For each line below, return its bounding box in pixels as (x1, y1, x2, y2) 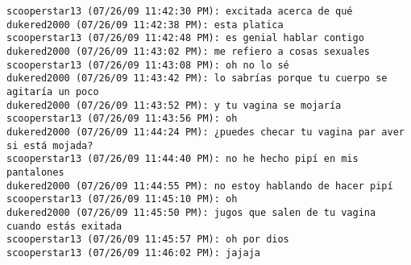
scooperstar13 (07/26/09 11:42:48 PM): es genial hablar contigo (6, 32, 364, 44)
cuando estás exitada (6, 220, 122, 232)
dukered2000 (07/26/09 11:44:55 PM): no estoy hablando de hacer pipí (6, 180, 393, 192)
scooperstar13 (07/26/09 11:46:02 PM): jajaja (6, 246, 260, 259)
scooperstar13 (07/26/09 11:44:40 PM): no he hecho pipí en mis (6, 153, 359, 165)
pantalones (6, 166, 64, 178)
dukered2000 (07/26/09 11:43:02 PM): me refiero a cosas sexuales (6, 45, 371, 57)
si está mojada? (6, 139, 93, 151)
